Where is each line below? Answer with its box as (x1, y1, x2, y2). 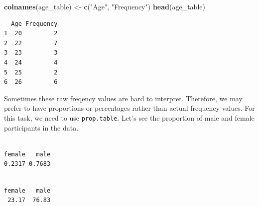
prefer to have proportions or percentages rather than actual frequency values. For (4, 103, 255, 113)
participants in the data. (4, 122, 79, 133)
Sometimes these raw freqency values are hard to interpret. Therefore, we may (4, 93, 243, 103)
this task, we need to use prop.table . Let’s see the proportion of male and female (4, 112, 255, 123)
